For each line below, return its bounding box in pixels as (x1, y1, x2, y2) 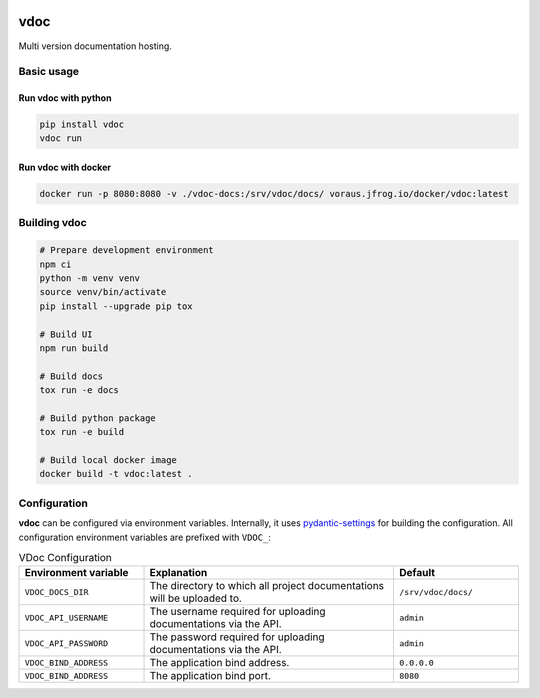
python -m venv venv (39, 272, 140, 284)
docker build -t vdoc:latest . (39, 468, 194, 480)
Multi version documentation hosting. (18, 40, 172, 52)
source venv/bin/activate (39, 286, 167, 298)
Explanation (149, 566, 208, 580)
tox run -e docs (39, 385, 120, 396)
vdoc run (39, 133, 83, 144)
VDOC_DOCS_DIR (24, 586, 89, 597)
